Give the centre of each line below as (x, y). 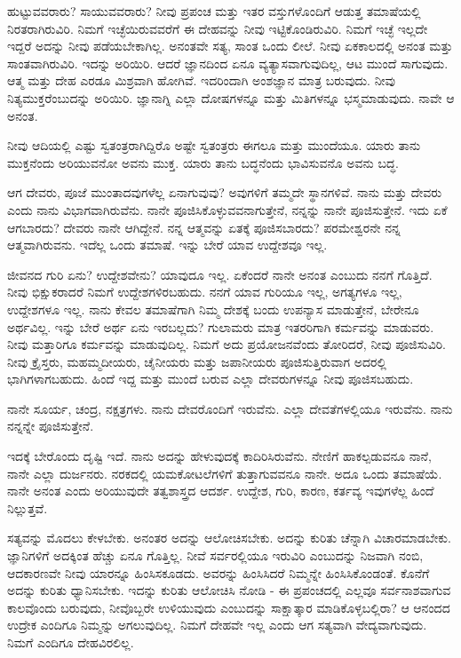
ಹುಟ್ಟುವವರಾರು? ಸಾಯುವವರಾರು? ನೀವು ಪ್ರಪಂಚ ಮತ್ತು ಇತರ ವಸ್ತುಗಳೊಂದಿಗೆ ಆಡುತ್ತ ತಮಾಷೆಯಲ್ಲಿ (214, 11)
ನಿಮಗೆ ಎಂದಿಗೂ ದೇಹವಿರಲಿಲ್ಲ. (71, 642)
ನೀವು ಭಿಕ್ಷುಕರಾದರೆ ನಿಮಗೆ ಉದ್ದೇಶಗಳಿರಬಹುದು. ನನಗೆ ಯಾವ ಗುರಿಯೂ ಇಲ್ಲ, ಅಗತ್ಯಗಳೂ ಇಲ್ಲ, (205, 292)
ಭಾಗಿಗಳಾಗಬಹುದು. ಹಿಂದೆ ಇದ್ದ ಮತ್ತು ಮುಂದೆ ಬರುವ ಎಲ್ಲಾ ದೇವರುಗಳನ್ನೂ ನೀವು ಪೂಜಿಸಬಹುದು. (211, 379)
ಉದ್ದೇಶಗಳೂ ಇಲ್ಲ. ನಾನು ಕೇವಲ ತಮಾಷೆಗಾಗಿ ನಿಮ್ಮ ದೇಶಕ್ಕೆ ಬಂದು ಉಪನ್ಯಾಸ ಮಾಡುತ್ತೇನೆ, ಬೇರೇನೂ (213, 309)
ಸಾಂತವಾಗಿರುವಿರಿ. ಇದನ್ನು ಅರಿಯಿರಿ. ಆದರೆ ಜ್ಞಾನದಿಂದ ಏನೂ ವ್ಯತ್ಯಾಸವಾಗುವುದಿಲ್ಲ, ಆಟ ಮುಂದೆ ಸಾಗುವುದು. (228, 63)
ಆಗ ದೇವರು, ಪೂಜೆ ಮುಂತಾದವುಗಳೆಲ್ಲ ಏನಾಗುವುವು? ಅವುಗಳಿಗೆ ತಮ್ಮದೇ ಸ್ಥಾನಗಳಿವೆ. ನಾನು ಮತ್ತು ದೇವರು (225, 192)
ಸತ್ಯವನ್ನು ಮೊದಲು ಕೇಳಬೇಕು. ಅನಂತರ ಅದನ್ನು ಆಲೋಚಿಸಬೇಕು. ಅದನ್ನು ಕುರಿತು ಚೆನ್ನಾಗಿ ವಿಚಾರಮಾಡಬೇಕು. (229, 538)
